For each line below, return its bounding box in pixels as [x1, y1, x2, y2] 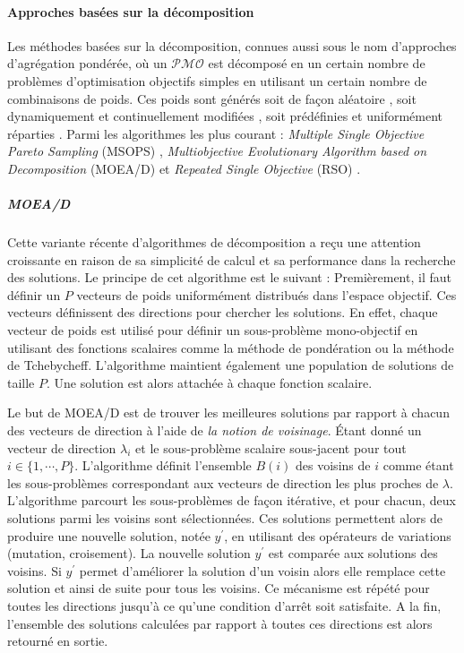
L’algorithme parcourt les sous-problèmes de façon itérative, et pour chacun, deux [7, 491, 456, 510]
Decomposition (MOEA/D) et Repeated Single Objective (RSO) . [7, 159, 361, 177]
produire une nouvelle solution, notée [7, 526, 211, 545]
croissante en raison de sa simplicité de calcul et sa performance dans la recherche [7, 250, 456, 269]
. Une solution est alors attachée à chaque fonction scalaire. [47, 373, 373, 391]
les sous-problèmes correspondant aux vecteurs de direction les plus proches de [7, 473, 439, 492]
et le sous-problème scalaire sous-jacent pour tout [135, 438, 407, 457]
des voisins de [296, 456, 371, 475]
